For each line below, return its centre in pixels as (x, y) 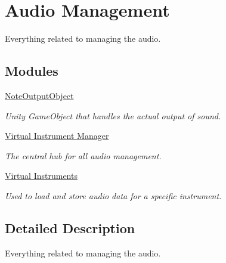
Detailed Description (70, 228)
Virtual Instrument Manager (57, 136)
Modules (32, 71)
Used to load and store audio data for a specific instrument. (113, 195)
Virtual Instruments (41, 176)
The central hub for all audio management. (83, 155)
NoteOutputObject (39, 95)
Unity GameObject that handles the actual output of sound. (113, 115)
